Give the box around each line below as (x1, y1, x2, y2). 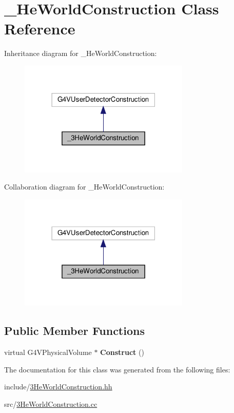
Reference (4, 18, 75, 39)
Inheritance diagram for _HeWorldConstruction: (4, 48, 157, 59)
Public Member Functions (4, 323, 145, 339)
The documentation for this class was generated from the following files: (4, 364, 230, 374)
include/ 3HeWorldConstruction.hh (4, 381, 112, 392)
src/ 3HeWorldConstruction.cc (4, 398, 98, 409)
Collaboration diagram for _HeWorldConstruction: (4, 181, 165, 192)
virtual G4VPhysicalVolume (4, 347, 92, 358)
